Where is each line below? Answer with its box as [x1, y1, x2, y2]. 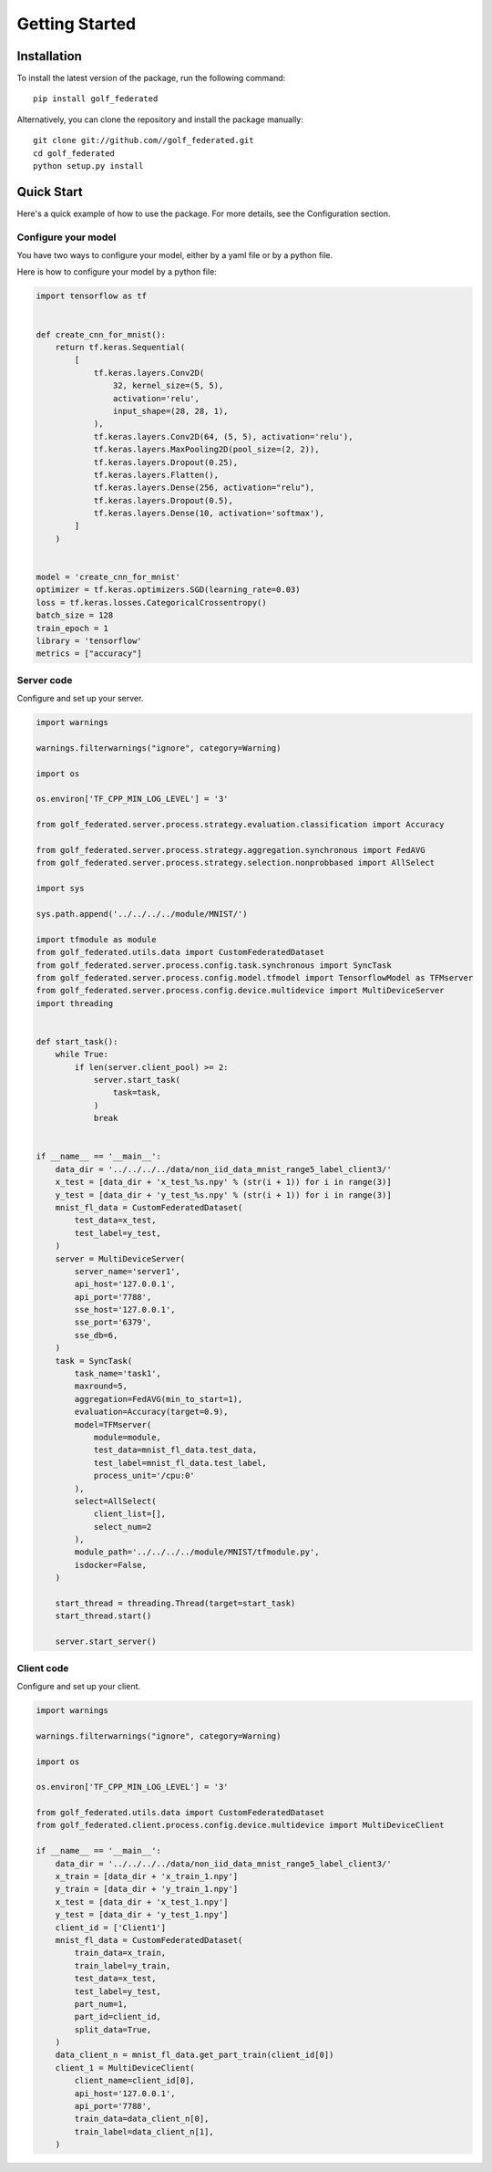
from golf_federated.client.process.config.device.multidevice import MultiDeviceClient [36, 1820, 446, 1831]
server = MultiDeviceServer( [55, 1253, 186, 1263]
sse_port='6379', [74, 1317, 152, 1327]
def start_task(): [36, 1036, 118, 1046]
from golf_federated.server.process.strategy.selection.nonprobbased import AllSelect [36, 857, 436, 868]
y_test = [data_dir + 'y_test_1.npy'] [55, 1909, 229, 1920]
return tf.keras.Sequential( [55, 342, 186, 352]
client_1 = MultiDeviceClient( [55, 2063, 195, 2073]
